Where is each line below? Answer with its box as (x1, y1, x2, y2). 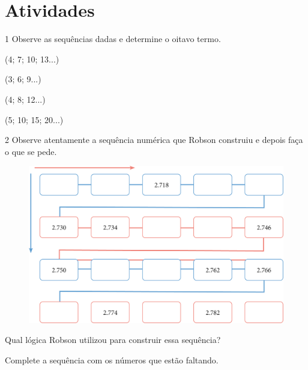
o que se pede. (5, 145, 57, 157)
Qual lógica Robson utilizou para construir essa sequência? (5, 333, 221, 346)
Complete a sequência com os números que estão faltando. (5, 353, 219, 366)
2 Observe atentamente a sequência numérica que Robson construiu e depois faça (5, 133, 303, 146)
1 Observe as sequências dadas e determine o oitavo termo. (5, 32, 221, 45)
